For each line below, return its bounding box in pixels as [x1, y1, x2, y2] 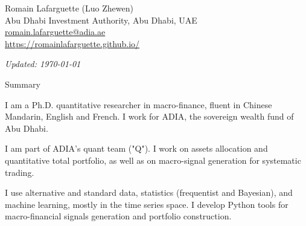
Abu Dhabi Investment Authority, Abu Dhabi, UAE [5, 13, 197, 26]
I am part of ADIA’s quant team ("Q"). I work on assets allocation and [5, 142, 268, 155]
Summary [5, 77, 40, 90]
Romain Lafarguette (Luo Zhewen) [5, 2, 133, 14]
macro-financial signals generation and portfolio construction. [5, 210, 232, 222]
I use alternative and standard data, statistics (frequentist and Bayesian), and [5, 186, 293, 199]
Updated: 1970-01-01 [5, 57, 81, 70]
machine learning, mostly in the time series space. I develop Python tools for [5, 198, 288, 210]
